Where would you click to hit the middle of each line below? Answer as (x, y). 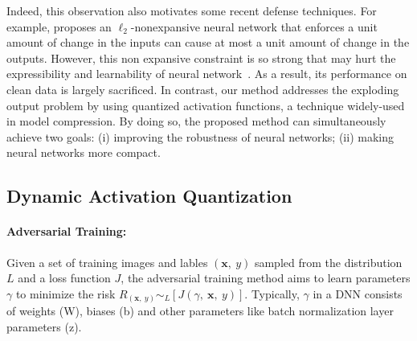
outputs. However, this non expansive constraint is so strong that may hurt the (201, 58)
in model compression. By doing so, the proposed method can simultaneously (196, 121)
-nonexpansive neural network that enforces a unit (254, 26)
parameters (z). (44, 326)
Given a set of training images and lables (107, 262)
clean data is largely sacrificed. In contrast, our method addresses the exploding (203, 89)
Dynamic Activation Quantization (149, 196)
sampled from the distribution (328, 262)
